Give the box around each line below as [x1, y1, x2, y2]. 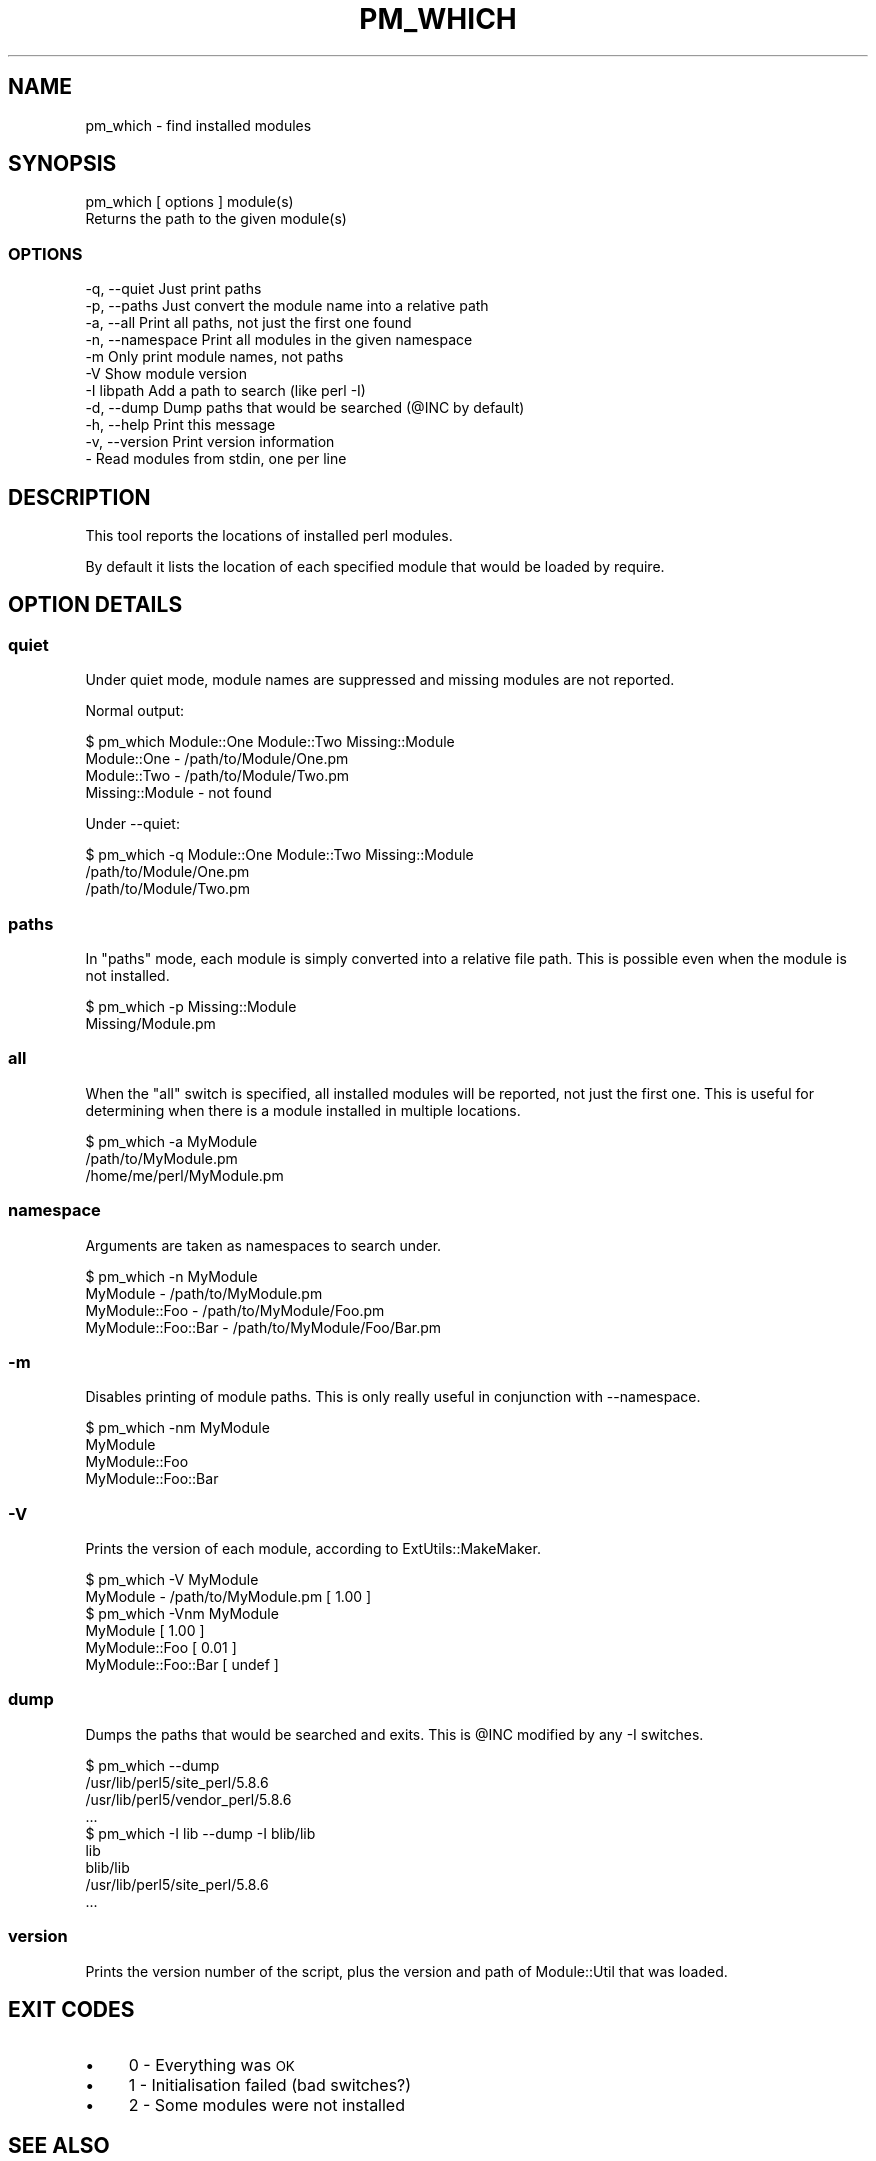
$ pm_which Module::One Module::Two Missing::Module [85, 733, 455, 751]
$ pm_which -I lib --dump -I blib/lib [85, 1824, 316, 1842]
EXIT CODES [8, 1996, 135, 2022]
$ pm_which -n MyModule [85, 1267, 258, 1285]
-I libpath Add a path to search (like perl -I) [85, 382, 366, 400]
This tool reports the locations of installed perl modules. [85, 527, 453, 545]
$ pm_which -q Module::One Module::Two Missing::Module [85, 846, 474, 864]
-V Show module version [85, 365, 247, 383]
